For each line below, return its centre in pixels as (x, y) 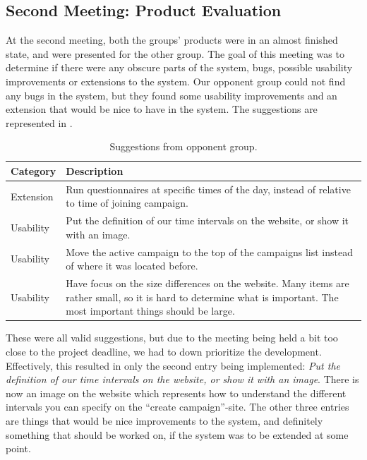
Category (34, 170)
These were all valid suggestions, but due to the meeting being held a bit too (172, 338)
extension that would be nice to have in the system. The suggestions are (162, 109)
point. (18, 448)
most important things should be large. (150, 311)
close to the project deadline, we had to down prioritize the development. (164, 351)
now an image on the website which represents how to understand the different (176, 393)
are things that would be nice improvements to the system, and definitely (164, 420)
